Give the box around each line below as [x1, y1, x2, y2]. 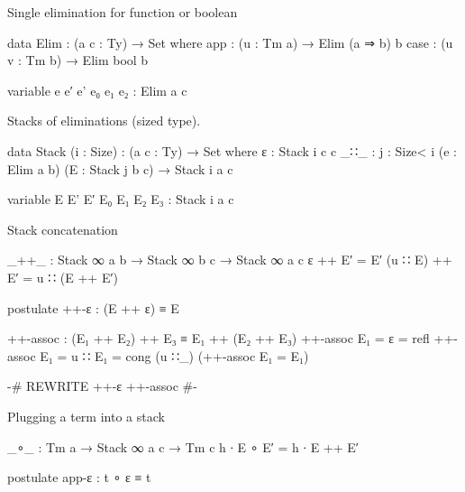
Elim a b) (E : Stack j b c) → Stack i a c [7, 159, 233, 178]
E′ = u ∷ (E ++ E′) [7, 267, 118, 286]
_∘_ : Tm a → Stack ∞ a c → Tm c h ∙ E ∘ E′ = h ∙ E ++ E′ [7, 437, 359, 456]
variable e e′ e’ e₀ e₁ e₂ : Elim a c [7, 80, 187, 99]
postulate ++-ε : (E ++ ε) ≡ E [7, 298, 179, 317]
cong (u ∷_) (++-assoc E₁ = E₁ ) [125, 346, 309, 365]
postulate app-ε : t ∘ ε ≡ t [7, 468, 151, 487]
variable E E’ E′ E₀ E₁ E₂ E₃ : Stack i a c [7, 190, 234, 209]
